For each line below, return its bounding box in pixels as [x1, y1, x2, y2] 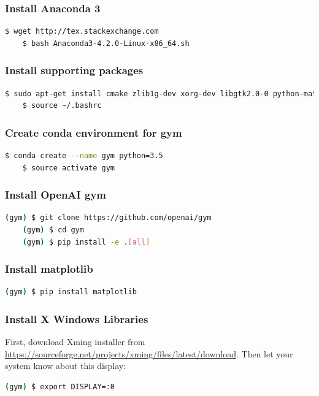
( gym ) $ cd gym [22, 226, 84, 235]
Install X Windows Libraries [5, 311, 148, 326]
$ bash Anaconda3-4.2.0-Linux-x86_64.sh [22, 39, 190, 48]
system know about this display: [5, 359, 126, 372]
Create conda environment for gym [5, 124, 182, 140]
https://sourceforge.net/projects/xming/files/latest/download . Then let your [5, 347, 293, 360]
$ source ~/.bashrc [22, 101, 102, 110]
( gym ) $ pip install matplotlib [5, 287, 137, 297]
